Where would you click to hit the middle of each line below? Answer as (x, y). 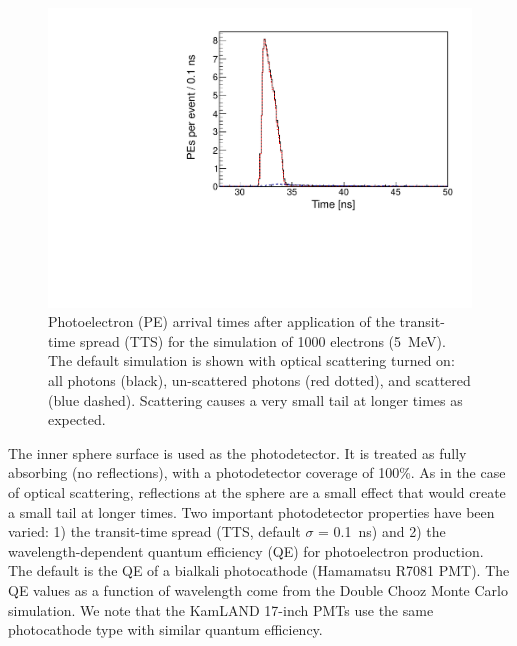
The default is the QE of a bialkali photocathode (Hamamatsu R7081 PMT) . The (259, 570)
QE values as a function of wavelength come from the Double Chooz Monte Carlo (258, 589)
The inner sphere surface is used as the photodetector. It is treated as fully (237, 452)
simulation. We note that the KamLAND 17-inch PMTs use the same (221, 609)
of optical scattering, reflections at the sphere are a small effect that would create (257, 492)
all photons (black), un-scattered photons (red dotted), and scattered (259, 380)
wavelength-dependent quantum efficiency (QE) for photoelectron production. (246, 550)
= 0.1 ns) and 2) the (382, 531)
